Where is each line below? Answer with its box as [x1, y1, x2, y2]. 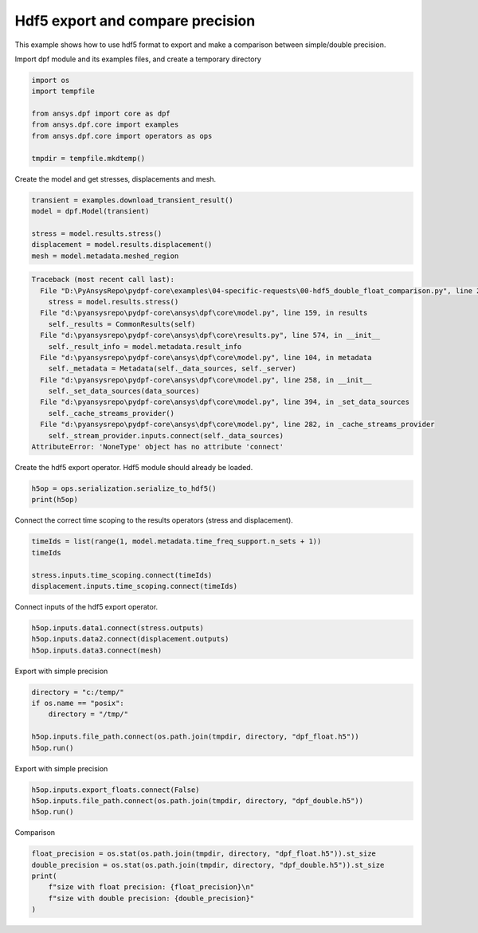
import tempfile [31, 87, 96, 96]
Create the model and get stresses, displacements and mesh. [14, 174, 217, 183]
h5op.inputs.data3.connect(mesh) [31, 645, 163, 655]
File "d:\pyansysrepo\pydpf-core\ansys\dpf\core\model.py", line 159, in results [40, 308, 368, 318]
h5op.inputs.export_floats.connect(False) [31, 785, 200, 794]
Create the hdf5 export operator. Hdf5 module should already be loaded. [14, 463, 253, 472]
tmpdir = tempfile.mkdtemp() [31, 154, 146, 163]
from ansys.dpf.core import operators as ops [31, 131, 213, 140]
